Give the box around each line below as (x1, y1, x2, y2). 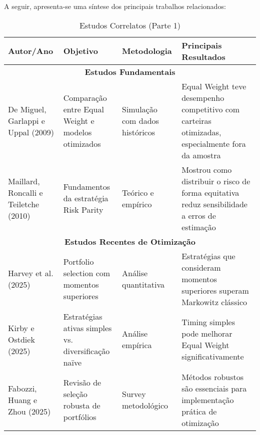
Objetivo (63, 45, 98, 57)
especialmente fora (181, 137, 246, 149)
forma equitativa (181, 186, 239, 198)
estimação (181, 221, 216, 233)
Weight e (63, 114, 94, 126)
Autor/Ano (8, 45, 53, 57)
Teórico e (122, 186, 154, 198)
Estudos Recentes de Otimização (64, 235, 195, 247)
